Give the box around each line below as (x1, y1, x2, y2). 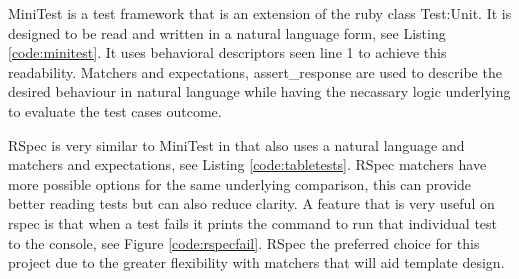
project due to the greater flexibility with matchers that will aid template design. (8, 252, 505, 273)
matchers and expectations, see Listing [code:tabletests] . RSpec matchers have (8, 154, 487, 175)
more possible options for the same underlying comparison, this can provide (8, 173, 472, 194)
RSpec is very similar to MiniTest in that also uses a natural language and (8, 134, 465, 155)
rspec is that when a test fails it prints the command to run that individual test (8, 212, 498, 233)
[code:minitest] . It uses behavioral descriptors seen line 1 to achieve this (8, 42, 447, 63)
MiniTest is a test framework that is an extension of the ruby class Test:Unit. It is (8, 3, 512, 23)
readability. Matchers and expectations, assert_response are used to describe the (8, 61, 502, 82)
